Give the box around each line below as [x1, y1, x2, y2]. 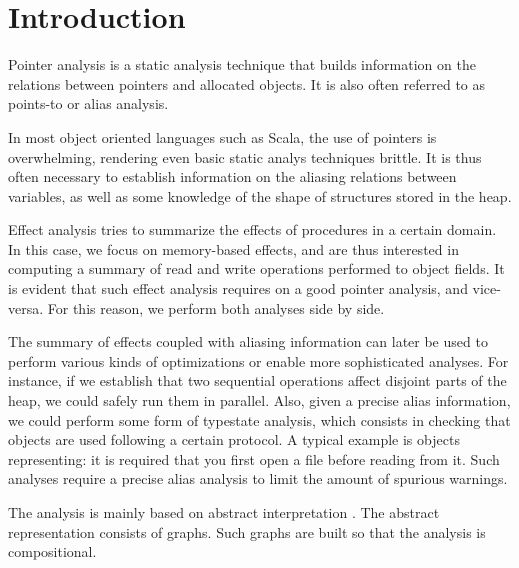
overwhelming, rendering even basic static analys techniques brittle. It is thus [8, 146, 482, 167]
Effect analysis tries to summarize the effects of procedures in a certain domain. [8, 219, 497, 240]
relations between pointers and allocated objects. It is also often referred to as [8, 73, 486, 94]
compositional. [8, 541, 97, 562]
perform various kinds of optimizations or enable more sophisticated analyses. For [8, 350, 509, 371]
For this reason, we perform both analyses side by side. [47, 297, 385, 318]
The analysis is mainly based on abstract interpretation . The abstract [8, 502, 440, 522]
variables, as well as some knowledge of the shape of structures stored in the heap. [8, 185, 512, 206]
